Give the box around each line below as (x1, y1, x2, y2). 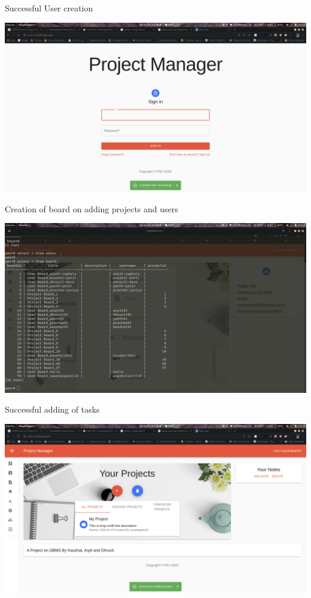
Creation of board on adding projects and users (5, 202, 178, 215)
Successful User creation (5, 2, 93, 14)
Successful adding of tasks (5, 403, 100, 416)
